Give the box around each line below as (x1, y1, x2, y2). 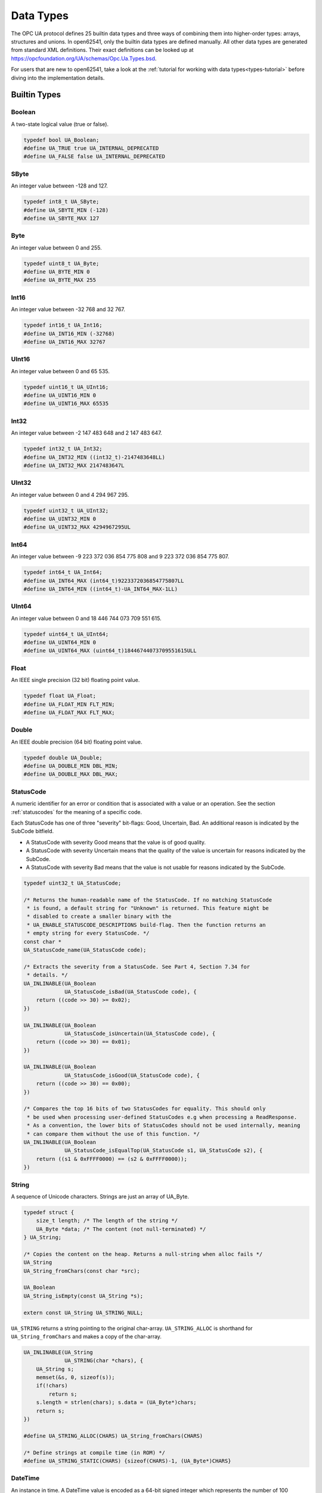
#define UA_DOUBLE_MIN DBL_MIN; (23, 763, 119, 770)
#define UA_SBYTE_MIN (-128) (23, 207, 109, 213)
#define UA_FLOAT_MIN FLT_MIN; (23, 701, 116, 708)
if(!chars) (36, 1383, 68, 1389)
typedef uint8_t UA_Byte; (23, 260, 100, 267)
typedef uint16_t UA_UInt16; (23, 383, 109, 391)
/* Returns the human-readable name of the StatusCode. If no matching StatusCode (23, 896, 273, 903)
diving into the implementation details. (11, 74, 105, 81)
